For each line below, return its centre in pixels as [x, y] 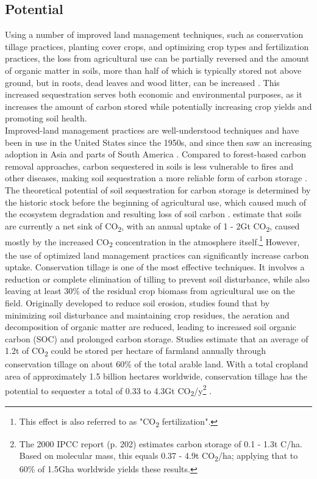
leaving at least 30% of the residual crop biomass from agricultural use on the [150, 291]
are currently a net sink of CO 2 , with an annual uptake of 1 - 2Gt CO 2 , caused [152, 226]
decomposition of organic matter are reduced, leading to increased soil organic [151, 327]
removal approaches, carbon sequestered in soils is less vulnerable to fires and [149, 166]
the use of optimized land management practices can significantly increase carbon [157, 255]
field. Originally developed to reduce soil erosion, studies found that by [137, 302]
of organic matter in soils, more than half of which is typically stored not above [153, 70]
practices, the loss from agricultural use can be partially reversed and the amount [157, 58]
